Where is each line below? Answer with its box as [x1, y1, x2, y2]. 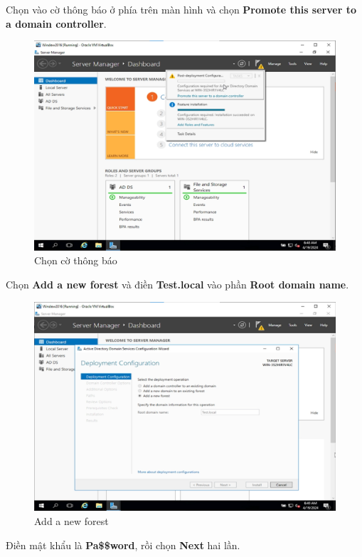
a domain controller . [6, 16, 107, 31]
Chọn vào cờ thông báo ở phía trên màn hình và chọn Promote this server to [6, 2, 356, 16]
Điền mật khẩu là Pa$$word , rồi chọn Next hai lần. [6, 537, 240, 552]
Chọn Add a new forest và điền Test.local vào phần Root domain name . [6, 277, 349, 292]
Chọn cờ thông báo [34, 253, 117, 268]
